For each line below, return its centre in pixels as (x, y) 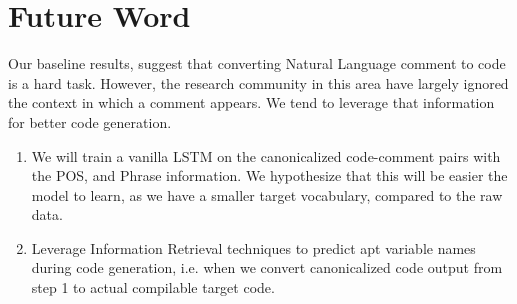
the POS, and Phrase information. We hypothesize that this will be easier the (269, 175)
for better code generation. (90, 121)
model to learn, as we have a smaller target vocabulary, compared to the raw (267, 194)
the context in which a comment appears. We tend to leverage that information (251, 102)
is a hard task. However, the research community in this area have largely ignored (258, 82)
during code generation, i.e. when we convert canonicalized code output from (267, 267)
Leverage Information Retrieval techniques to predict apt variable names (253, 247)
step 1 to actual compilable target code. (153, 287)
